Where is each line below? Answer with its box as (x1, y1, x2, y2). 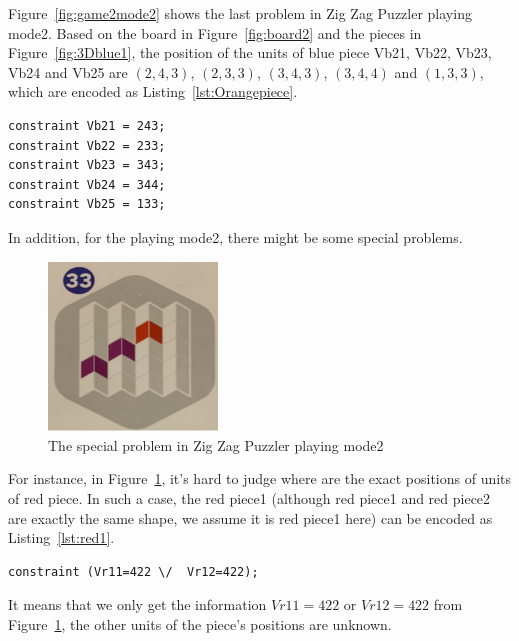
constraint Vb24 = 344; (8, 177, 166, 192)
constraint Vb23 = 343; (8, 158, 166, 173)
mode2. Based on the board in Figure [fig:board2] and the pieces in (8, 22, 422, 43)
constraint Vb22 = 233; (8, 138, 166, 153)
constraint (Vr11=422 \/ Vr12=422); (8, 564, 259, 579)
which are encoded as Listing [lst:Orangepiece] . (8, 81, 298, 102)
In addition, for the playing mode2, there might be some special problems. (8, 226, 463, 247)
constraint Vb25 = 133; (8, 197, 166, 212)
